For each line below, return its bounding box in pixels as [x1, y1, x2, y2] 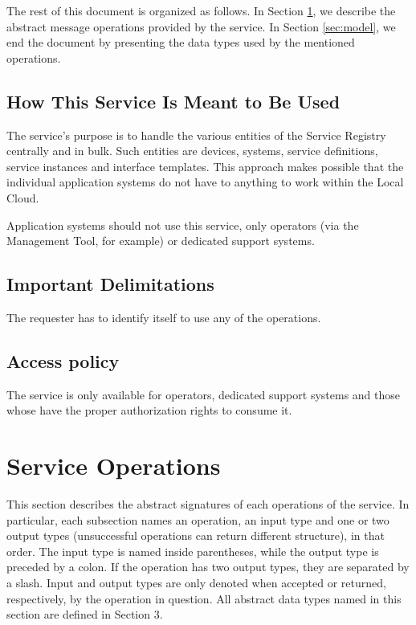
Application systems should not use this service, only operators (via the [6, 216, 359, 233]
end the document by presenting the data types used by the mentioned [6, 34, 355, 51]
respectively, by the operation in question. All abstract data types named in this [6, 590, 402, 607]
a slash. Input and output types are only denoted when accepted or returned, [6, 574, 386, 591]
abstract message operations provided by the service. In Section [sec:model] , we [6, 18, 396, 35]
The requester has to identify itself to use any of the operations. [6, 308, 321, 325]
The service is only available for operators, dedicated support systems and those [6, 386, 401, 402]
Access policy [6, 348, 120, 373]
